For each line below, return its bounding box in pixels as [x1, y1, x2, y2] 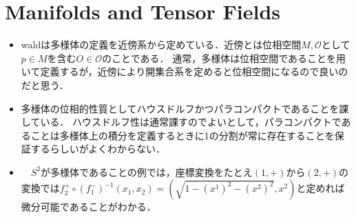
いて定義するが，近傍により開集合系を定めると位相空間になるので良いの [21, 64, 348, 79]
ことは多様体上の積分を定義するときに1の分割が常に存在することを [30, 128, 335, 142]
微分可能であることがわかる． [21, 199, 156, 214]
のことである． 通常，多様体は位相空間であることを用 [102, 50, 346, 65]
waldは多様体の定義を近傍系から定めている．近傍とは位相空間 [21, 37, 302, 52]
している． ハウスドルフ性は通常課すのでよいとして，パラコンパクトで [21, 115, 342, 129]
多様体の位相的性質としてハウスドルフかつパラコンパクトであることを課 [21, 101, 349, 115]
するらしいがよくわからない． [30, 141, 166, 156]
